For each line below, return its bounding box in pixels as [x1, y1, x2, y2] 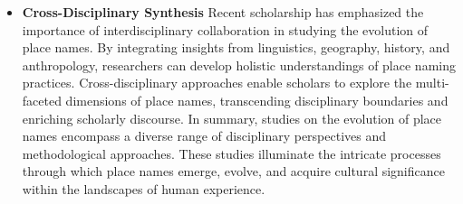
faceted [22, 90, 62, 109]
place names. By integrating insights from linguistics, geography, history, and [22, 38, 450, 57]
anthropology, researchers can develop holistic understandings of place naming [22, 55, 456, 74]
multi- [415, 73, 449, 92]
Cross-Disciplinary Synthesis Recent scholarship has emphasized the [22, 3, 424, 21]
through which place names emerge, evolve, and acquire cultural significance [22, 162, 445, 181]
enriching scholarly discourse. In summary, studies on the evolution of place [22, 108, 442, 127]
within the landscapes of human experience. [22, 179, 265, 198]
